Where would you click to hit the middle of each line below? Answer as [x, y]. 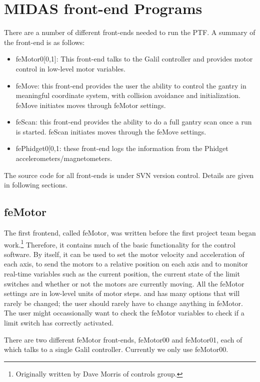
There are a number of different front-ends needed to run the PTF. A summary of [130, 32]
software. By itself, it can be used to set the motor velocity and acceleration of [124, 254]
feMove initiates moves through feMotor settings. [91, 105]
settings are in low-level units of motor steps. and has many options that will [122, 293]
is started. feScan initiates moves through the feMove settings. [111, 131]
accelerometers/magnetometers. [64, 158]
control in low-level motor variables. [70, 68]
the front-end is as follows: [44, 42]
